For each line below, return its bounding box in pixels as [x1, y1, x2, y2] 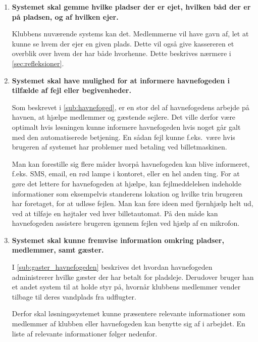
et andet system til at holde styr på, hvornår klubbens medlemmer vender [12, 281, 241, 292]
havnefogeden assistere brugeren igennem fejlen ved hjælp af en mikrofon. [12, 218, 240, 228]
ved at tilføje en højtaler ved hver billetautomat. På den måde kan [12, 208, 218, 218]
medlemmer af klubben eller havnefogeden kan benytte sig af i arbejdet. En [12, 318, 245, 329]
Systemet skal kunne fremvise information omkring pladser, [12, 234, 224, 245]
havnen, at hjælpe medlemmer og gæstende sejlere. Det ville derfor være [12, 112, 236, 122]
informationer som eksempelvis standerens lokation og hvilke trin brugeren [12, 188, 243, 199]
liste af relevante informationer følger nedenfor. [12, 328, 158, 338]
